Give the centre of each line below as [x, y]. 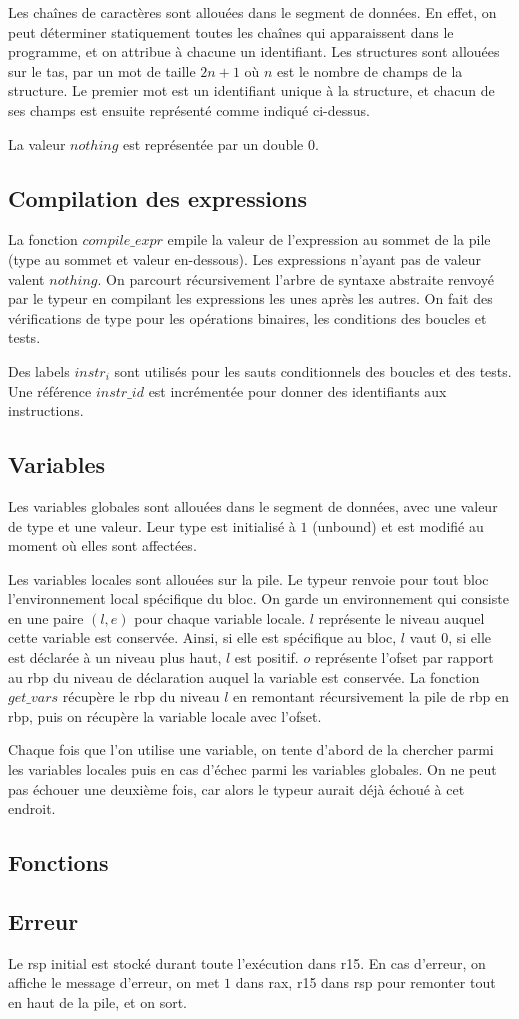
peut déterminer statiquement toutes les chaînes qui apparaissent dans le [231, 31]
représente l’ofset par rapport [404, 657]
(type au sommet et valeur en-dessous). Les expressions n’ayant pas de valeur [245, 258]
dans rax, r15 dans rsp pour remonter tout [365, 982]
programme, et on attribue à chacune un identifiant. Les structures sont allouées [254, 51]
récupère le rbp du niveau [141, 696]
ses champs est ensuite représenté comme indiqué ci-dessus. [189, 109]
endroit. [32, 808]
